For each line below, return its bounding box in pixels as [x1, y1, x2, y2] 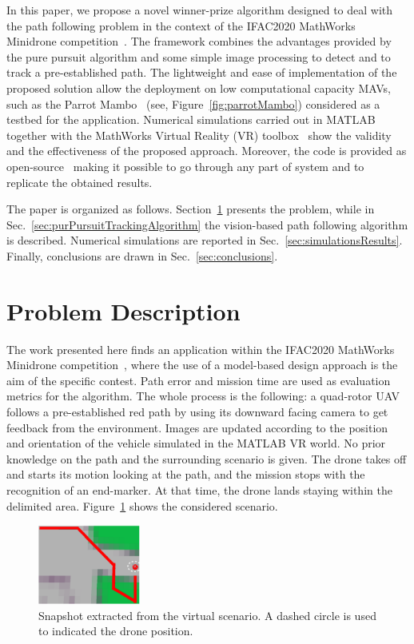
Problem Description [6, 294, 241, 327]
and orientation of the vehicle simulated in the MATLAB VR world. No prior [6, 435, 386, 451]
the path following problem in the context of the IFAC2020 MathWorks [6, 17, 356, 34]
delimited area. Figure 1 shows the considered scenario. [6, 497, 278, 514]
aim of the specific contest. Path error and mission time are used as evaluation [6, 372, 391, 388]
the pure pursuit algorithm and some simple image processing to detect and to [6, 48, 391, 65]
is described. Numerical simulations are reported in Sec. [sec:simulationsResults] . [6, 232, 403, 248]
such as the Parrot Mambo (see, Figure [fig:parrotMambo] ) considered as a [6, 95, 380, 112]
